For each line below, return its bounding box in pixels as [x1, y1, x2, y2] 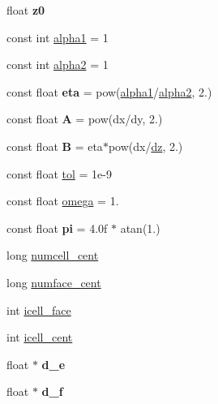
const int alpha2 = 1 [6, 56, 109, 73]
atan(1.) [120, 219, 160, 236]
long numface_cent [6, 273, 101, 290]
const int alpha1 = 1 [6, 28, 109, 45]
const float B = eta [6, 137, 103, 154]
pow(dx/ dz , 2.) [108, 137, 183, 154]
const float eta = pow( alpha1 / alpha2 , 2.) [6, 83, 212, 100]
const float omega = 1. [6, 192, 119, 209]
